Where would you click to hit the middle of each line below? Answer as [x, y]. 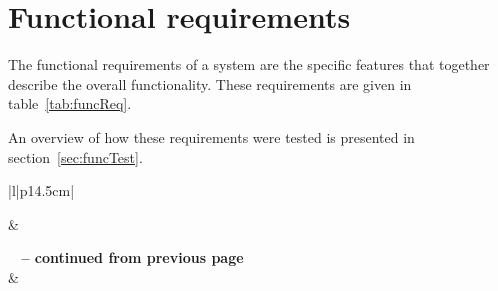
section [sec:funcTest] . [75, 156]
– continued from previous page [132, 257]
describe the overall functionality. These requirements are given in [210, 83]
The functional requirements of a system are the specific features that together [249, 64]
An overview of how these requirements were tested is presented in [211, 136]
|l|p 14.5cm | [41, 190]
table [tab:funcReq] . [70, 103]
